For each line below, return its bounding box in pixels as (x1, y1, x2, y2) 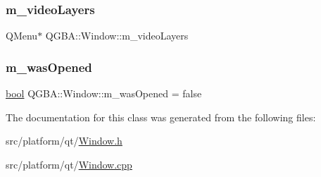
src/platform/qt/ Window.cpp (6, 157, 132, 171)
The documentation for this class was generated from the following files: (6, 109, 316, 124)
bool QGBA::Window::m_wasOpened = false (6, 86, 202, 101)
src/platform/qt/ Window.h (6, 133, 122, 148)
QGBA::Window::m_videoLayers (45, 28, 189, 43)
